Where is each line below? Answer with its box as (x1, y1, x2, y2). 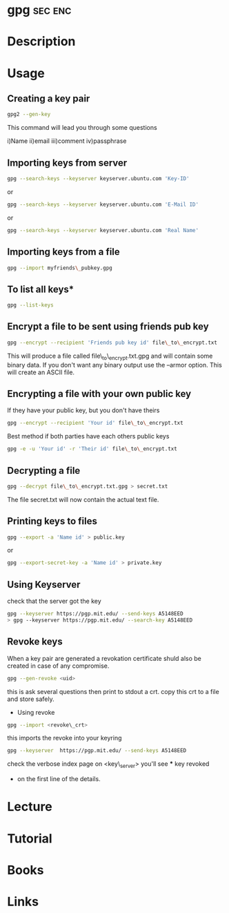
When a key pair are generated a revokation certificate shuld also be (7, 654, 202, 662)
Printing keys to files (7, 515, 98, 527)
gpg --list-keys (7, 302, 54, 309)
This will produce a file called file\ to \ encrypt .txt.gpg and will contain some (7, 352, 213, 361)
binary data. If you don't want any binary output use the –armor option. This (7, 361, 222, 369)
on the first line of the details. (17, 775, 101, 783)
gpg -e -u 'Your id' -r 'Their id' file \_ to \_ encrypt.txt (7, 445, 177, 452)
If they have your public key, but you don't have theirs (7, 406, 160, 414)
